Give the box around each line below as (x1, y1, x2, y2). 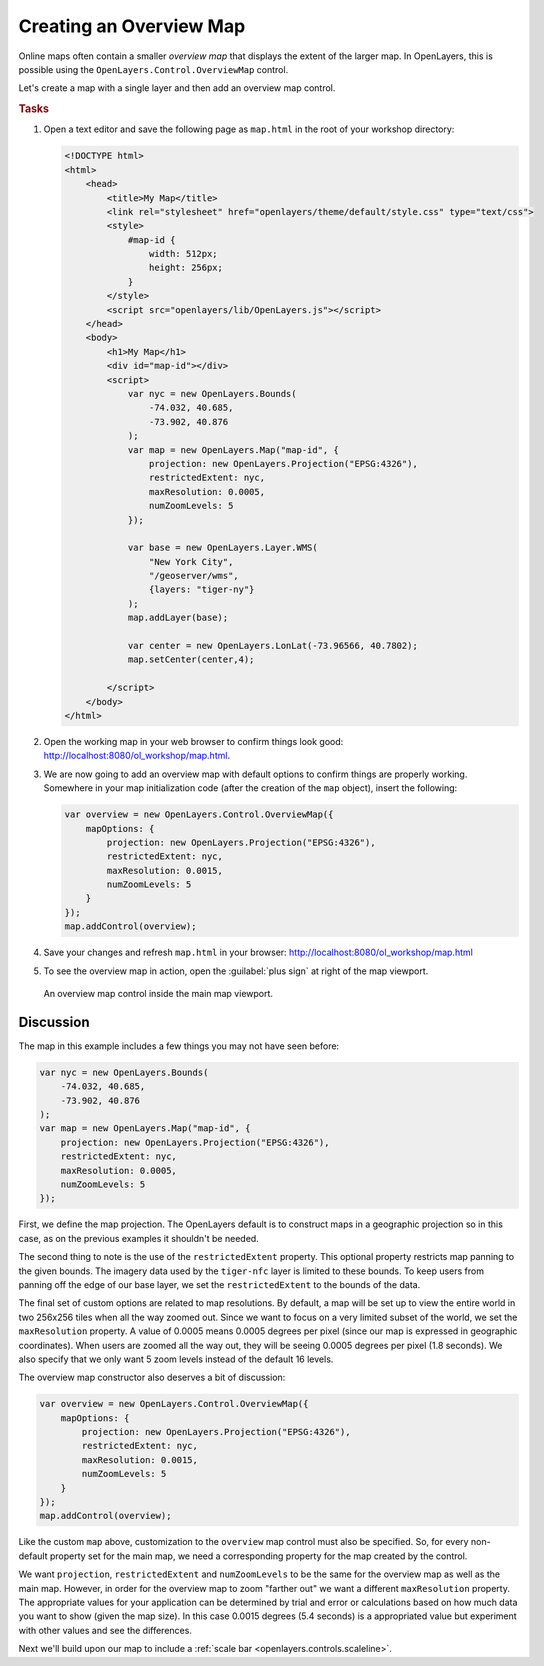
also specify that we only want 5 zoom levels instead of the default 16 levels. (18, 1353, 334, 1365)
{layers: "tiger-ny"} (148, 584, 255, 595)
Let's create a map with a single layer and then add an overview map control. (18, 82, 336, 94)
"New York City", (148, 556, 234, 567)
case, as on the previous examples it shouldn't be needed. (18, 1232, 259, 1244)
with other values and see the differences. (18, 1624, 192, 1636)
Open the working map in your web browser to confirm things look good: (43, 735, 344, 747)
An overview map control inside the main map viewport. (43, 988, 274, 1000)
